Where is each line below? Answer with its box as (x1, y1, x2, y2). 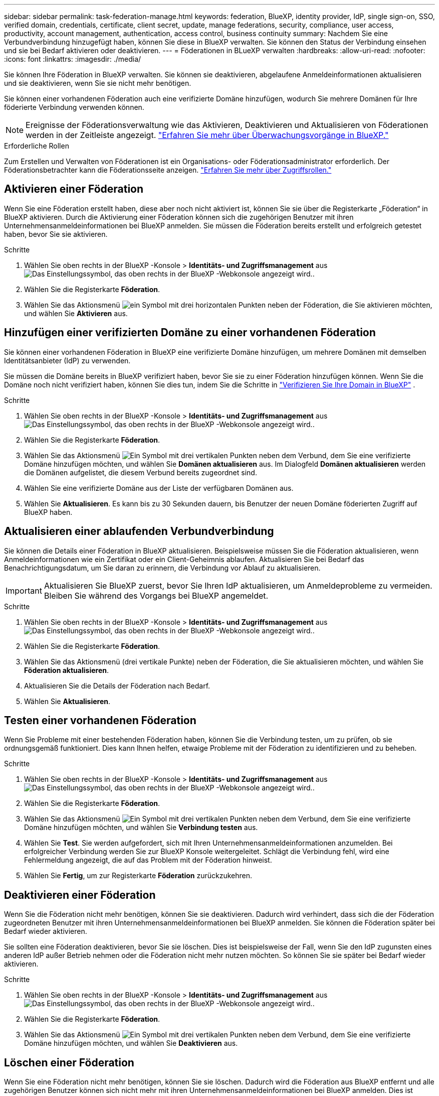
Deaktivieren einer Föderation (4, 888, 156, 901)
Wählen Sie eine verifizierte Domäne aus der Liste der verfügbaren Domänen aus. (24, 483, 294, 492)
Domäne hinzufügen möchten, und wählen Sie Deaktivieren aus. (24, 1039, 238, 1048)
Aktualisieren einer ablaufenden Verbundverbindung (4, 525, 274, 538)
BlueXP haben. (24, 507, 73, 516)
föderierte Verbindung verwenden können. (4, 103, 144, 111)
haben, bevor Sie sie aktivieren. (4, 229, 108, 238)
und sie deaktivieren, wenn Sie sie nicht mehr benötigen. (4, 79, 191, 87)
